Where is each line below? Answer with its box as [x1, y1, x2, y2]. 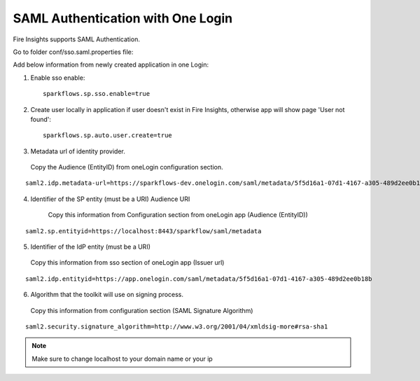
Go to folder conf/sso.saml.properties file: [13, 48, 134, 56]
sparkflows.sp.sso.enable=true [43, 90, 150, 98]
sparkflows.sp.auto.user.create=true [43, 132, 173, 139]
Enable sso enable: [30, 74, 85, 82]
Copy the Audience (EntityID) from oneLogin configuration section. [30, 163, 223, 172]
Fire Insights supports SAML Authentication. [13, 35, 140, 43]
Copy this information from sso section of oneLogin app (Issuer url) [30, 258, 225, 267]
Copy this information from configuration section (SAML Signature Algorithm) [30, 306, 253, 314]
